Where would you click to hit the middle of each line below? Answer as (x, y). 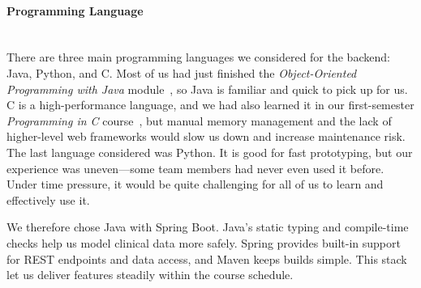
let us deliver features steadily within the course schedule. (150, 275)
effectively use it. (48, 199)
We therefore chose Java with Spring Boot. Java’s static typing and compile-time (208, 227)
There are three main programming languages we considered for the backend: (198, 57)
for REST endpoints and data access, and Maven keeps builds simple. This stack (207, 258)
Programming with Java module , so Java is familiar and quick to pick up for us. (207, 89)
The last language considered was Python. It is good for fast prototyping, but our (210, 152)
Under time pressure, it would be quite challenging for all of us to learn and (195, 184)
